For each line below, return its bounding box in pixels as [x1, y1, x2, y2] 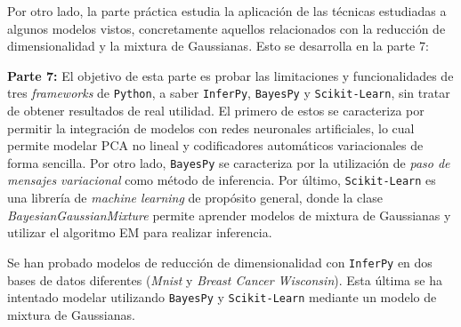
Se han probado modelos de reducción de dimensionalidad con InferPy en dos [7, 252, 433, 271]
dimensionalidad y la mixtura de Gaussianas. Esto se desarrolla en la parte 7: [7, 36, 429, 55]
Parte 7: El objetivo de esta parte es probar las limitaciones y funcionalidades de [7, 66, 454, 84]
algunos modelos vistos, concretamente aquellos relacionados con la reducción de [7, 19, 446, 37]
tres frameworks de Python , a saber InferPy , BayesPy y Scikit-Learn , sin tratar [7, 84, 450, 102]
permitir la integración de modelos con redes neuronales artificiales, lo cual [7, 118, 415, 137]
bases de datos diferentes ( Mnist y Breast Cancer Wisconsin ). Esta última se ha [7, 270, 442, 289]
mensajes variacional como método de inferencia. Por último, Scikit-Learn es [7, 171, 436, 189]
